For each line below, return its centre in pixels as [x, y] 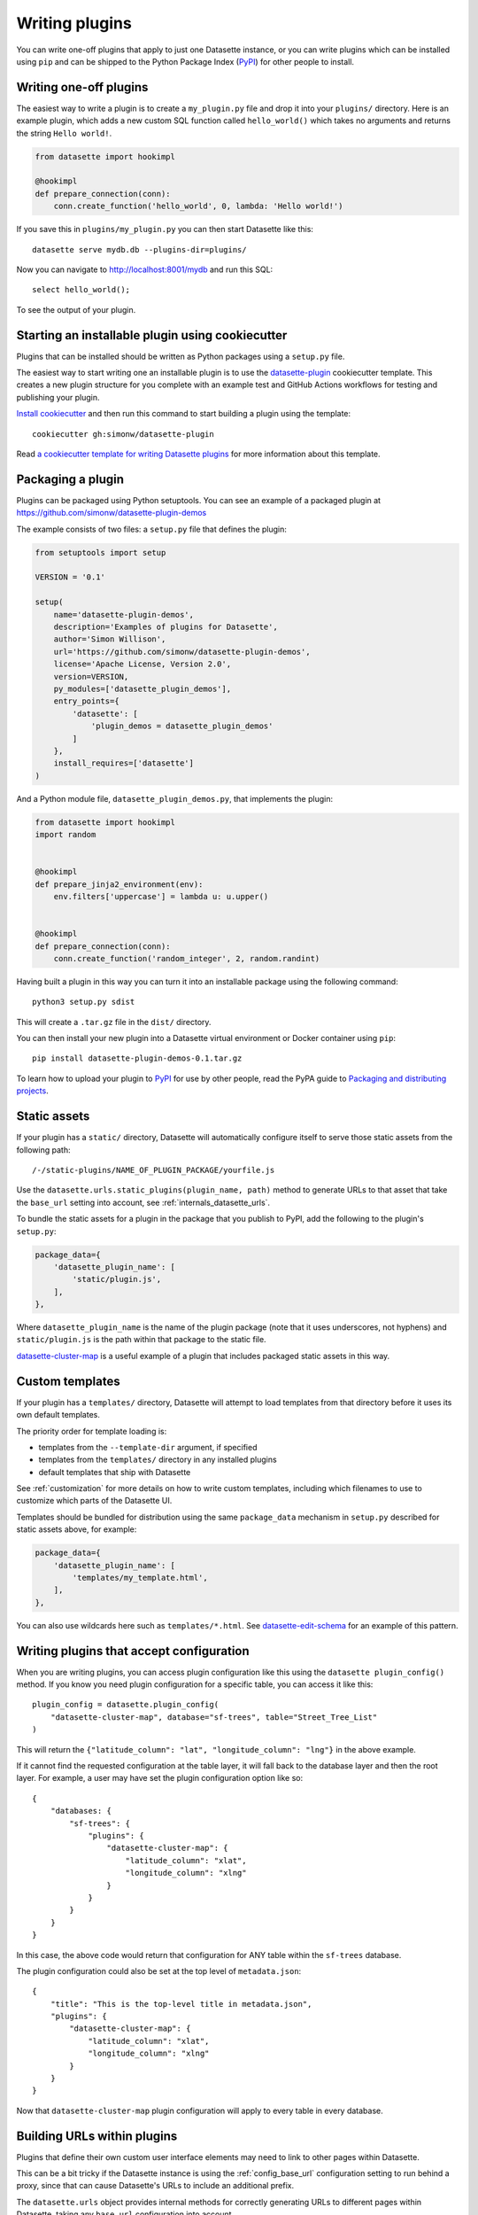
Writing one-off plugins [82, 87]
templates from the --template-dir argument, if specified [148, 1447]
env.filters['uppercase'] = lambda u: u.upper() [161, 896]
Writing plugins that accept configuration [133, 1651]
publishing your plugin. [58, 397]
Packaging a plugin [70, 479]
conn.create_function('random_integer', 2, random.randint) [187, 958]
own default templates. [58, 1415]
